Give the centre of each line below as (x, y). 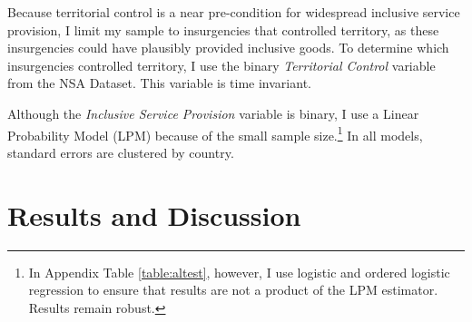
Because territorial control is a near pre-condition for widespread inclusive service (234, 12)
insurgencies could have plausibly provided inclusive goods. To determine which (228, 48)
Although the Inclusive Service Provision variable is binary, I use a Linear (213, 113)
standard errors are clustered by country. (121, 152)
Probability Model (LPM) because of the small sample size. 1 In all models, (215, 133)
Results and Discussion (154, 215)
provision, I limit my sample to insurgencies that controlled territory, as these (223, 29)
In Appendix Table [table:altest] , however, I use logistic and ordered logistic (239, 272)
